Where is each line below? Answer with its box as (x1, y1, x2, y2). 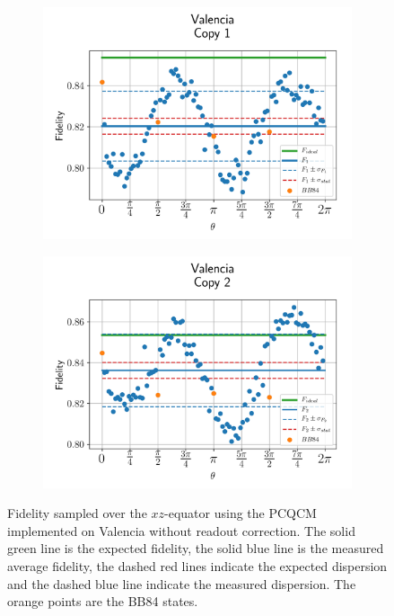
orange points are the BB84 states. (7, 592, 198, 611)
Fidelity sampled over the (7, 504, 147, 522)
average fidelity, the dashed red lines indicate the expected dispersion (7, 556, 388, 575)
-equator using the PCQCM (164, 504, 317, 522)
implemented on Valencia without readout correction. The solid (7, 521, 355, 540)
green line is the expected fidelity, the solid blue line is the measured (7, 539, 384, 558)
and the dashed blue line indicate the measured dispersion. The (7, 574, 356, 593)
